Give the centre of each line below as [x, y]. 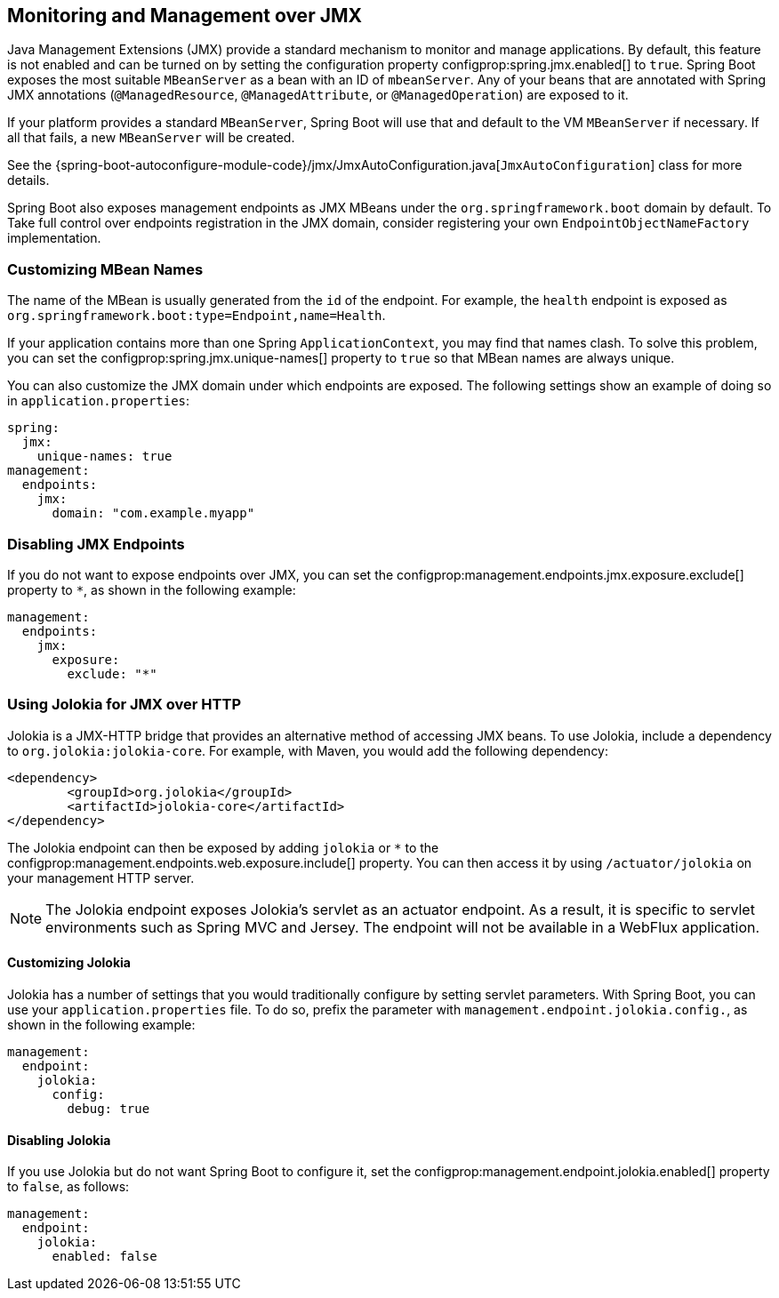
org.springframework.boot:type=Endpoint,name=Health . [197, 316]
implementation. [54, 238]
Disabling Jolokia [59, 1140]
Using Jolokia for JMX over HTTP [124, 705]
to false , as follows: [68, 1187]
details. [28, 180]
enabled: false [104, 1257]
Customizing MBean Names [105, 269]
